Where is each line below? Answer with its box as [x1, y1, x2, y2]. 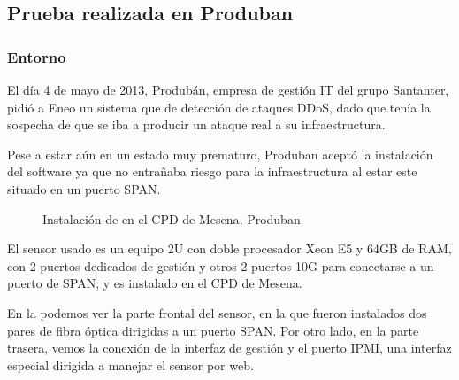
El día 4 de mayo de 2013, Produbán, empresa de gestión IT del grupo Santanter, [7, 81, 449, 98]
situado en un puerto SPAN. [7, 179, 161, 198]
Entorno [7, 45, 66, 67]
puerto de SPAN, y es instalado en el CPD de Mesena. [7, 274, 302, 292]
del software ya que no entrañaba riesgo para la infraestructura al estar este [7, 162, 417, 181]
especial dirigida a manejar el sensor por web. [7, 355, 254, 374]
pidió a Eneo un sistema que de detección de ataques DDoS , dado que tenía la [7, 97, 431, 116]
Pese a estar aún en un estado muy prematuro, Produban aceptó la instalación [7, 144, 433, 163]
